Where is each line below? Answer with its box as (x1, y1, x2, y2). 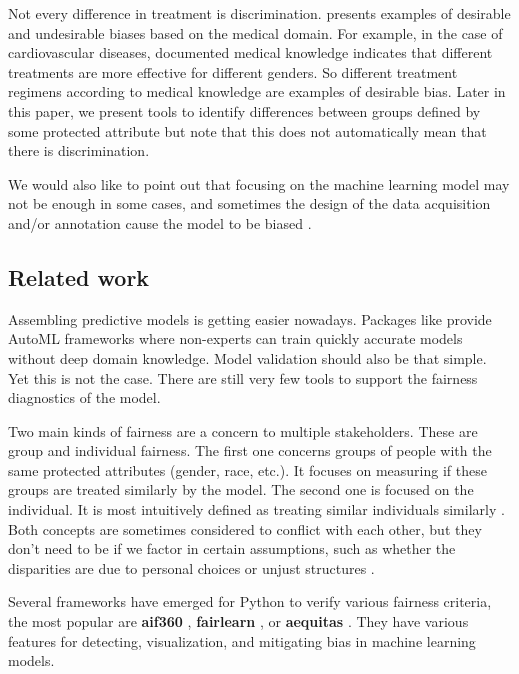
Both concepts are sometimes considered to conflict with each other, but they (8, 518, 482, 539)
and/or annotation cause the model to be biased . (8, 212, 312, 233)
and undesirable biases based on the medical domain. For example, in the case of (8, 22, 503, 43)
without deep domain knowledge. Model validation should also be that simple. (8, 347, 487, 368)
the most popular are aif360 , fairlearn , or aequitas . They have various (8, 611, 469, 632)
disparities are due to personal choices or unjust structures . (8, 557, 375, 578)
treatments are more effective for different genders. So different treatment (8, 61, 458, 82)
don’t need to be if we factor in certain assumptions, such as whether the (8, 538, 456, 559)
